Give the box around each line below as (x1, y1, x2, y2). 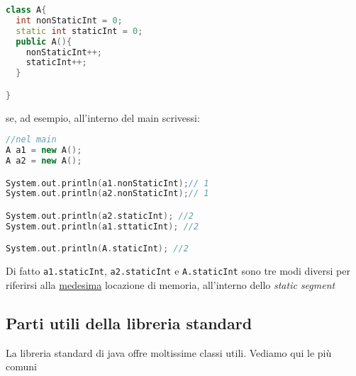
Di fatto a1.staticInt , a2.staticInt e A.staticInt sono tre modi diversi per (6, 263, 350, 278)
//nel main (6, 135, 57, 145)
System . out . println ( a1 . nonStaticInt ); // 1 (6, 178, 209, 188)
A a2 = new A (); (6, 156, 82, 166)
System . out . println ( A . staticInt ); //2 (6, 244, 189, 254)
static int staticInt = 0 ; (16, 25, 143, 36)
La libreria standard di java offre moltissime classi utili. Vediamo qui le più (6, 345, 332, 360)
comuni (6, 359, 37, 374)
